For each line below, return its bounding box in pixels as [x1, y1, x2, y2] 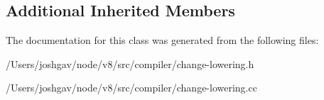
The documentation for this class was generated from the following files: [6, 33, 319, 48]
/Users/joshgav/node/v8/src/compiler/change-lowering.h [6, 56, 254, 71]
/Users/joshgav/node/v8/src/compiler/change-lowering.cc [6, 80, 257, 95]
